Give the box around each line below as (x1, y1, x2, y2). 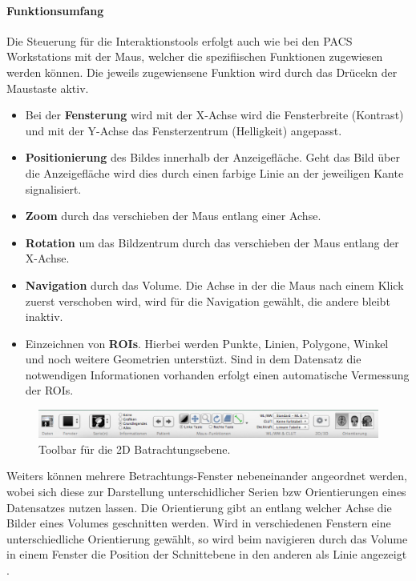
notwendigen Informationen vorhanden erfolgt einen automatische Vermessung (25, 366, 410, 383)
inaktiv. (25, 308, 63, 325)
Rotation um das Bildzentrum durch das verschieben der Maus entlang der (25, 234, 399, 250)
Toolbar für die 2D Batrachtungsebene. (38, 440, 231, 457)
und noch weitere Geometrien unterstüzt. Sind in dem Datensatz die (25, 351, 361, 367)
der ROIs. (25, 382, 74, 399)
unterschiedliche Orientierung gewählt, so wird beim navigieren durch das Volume (6, 530, 408, 547)
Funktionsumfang (6, 2, 104, 18)
